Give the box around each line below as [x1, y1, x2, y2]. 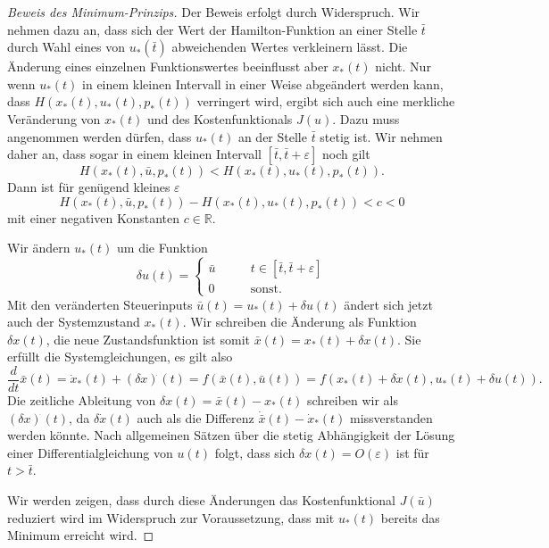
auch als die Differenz [137, 408, 254, 427]
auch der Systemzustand [7, 312, 140, 331]
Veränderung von [7, 109, 101, 128]
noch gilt [322, 145, 370, 163]
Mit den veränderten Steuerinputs [7, 295, 193, 313]
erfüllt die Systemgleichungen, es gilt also [7, 347, 233, 366]
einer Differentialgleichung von [7, 443, 173, 461]
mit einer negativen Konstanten [7, 208, 180, 227]
